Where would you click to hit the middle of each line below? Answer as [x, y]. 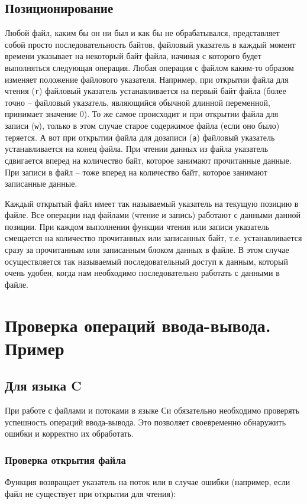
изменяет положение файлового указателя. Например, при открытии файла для [147, 79]
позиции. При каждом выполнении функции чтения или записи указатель [137, 226]
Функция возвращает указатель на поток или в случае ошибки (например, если [148, 482]
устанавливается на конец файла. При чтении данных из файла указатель [137, 149]
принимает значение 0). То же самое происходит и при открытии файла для [142, 114]
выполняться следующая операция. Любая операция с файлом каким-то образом [149, 67]
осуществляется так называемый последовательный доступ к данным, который [146, 261]
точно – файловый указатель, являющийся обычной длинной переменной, [138, 102]
